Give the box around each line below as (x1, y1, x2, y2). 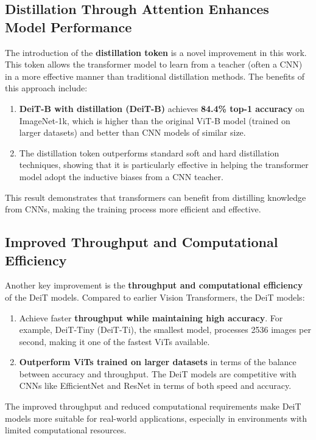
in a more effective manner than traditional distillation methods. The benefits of (5, 69, 304, 82)
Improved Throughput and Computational (5, 232, 278, 251)
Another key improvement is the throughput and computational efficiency (5, 279, 303, 292)
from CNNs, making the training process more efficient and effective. (5, 203, 261, 215)
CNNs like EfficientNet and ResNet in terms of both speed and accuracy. (19, 379, 292, 392)
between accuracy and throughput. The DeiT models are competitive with (19, 367, 297, 380)
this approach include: (5, 82, 88, 94)
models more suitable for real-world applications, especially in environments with (5, 411, 307, 424)
